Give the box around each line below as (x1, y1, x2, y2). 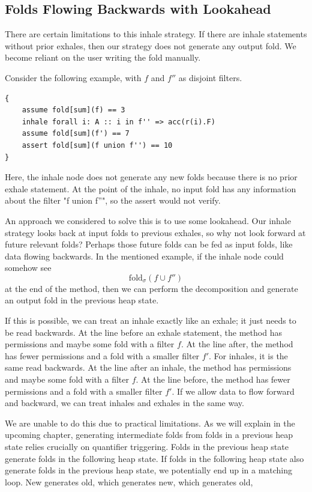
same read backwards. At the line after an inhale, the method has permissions (5, 361, 292, 374)
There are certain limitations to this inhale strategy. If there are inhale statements (5, 28, 307, 40)
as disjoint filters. (178, 71, 242, 84)
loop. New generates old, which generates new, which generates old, (5, 475, 253, 488)
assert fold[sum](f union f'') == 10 (22, 141, 173, 150)
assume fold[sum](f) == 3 (22, 106, 125, 115)
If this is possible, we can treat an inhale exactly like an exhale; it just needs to (5, 314, 296, 327)
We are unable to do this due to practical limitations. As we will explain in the (5, 416, 295, 429)
